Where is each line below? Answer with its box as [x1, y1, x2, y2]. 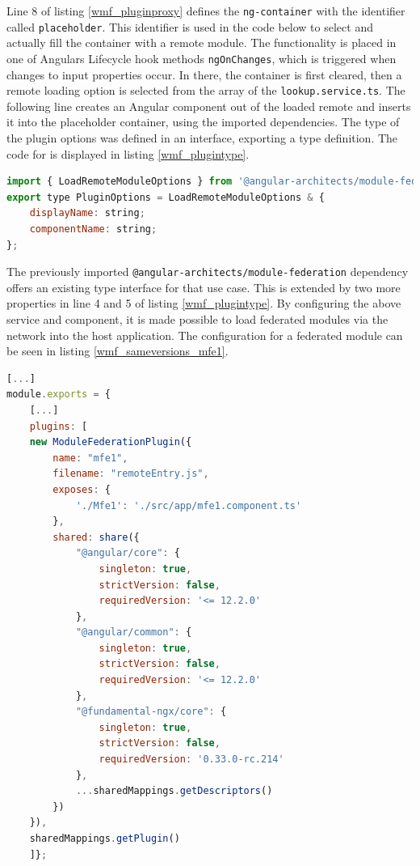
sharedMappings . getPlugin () [29, 833, 180, 844]
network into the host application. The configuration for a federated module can [6, 326, 403, 343]
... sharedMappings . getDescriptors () [75, 785, 273, 797]
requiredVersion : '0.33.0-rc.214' [99, 754, 284, 766]
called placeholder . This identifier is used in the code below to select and [6, 18, 373, 35]
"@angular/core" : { [75, 547, 180, 559]
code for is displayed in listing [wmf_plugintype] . [6, 145, 250, 162]
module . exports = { [6, 388, 111, 401]
